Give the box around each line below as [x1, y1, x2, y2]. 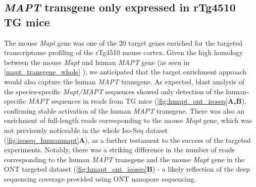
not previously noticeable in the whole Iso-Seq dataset [4, 125, 168, 135]
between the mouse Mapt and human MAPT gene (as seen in [4, 57, 190, 67]
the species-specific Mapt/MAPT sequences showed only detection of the [4, 86, 224, 96]
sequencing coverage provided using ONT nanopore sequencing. [4, 173, 197, 184]
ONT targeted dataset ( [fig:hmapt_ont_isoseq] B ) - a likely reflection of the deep [4, 164, 250, 174]
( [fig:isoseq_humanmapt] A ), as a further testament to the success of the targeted [4, 134, 251, 145]
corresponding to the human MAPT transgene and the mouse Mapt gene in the [4, 154, 245, 164]
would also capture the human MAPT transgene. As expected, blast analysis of [4, 76, 245, 86]
